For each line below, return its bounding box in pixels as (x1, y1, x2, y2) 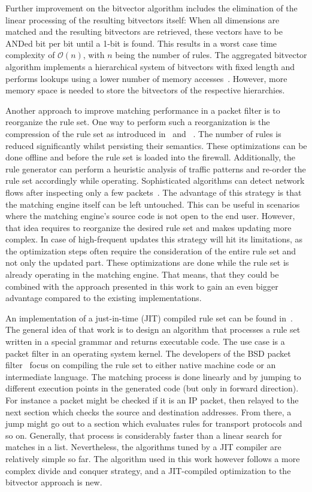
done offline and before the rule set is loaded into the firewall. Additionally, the (5, 151, 296, 163)
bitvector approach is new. (5, 476, 102, 488)
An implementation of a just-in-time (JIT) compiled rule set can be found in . (5, 311, 293, 324)
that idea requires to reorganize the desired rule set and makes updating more (5, 221, 292, 233)
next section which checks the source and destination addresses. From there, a (5, 405, 292, 418)
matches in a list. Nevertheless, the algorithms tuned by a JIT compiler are (5, 441, 281, 453)
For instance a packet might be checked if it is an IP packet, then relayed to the (5, 394, 299, 406)
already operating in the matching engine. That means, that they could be (5, 268, 279, 281)
